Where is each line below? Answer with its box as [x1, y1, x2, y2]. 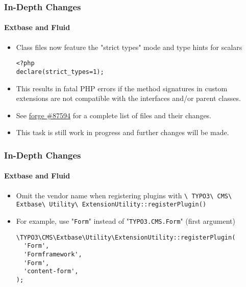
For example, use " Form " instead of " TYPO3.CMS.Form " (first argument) [16, 215, 236, 226]
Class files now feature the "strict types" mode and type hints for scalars [16, 41, 242, 52]
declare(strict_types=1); [16, 68, 104, 75]
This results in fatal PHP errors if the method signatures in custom [16, 83, 228, 93]
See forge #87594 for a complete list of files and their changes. [16, 110, 212, 120]
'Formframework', [23, 250, 82, 258]
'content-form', [23, 268, 79, 275]
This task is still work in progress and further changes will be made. [16, 127, 229, 138]
